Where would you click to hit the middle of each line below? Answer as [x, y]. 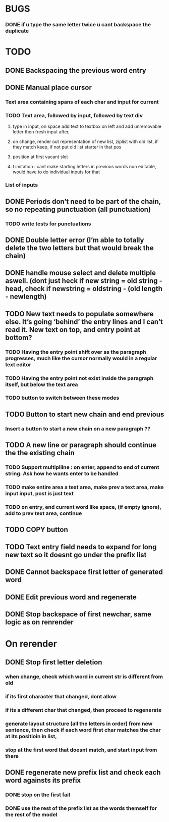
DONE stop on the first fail [38, 795]
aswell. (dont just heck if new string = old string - [84, 281]
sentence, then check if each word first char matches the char [83, 730]
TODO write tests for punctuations [48, 224]
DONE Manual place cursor [48, 88]
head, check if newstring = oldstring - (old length [84, 289]
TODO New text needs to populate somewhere [79, 314]
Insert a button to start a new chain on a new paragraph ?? [78, 428]
